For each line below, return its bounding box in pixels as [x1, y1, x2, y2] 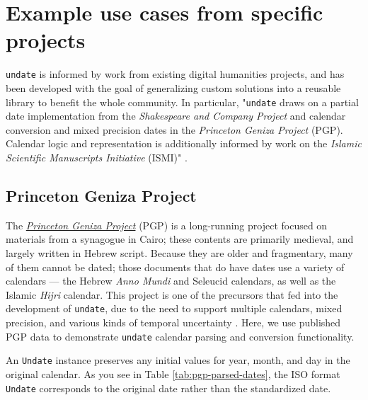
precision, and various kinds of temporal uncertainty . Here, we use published [6, 315, 341, 330]
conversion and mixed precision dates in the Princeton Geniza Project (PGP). [6, 122, 343, 137]
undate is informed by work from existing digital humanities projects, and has [6, 67, 345, 81]
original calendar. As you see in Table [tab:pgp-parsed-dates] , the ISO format [6, 366, 340, 381]
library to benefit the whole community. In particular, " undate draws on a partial [6, 94, 359, 109]
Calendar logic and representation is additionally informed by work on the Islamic [6, 136, 362, 151]
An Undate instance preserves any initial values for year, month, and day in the [6, 353, 350, 367]
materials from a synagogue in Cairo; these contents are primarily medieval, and [6, 232, 354, 246]
